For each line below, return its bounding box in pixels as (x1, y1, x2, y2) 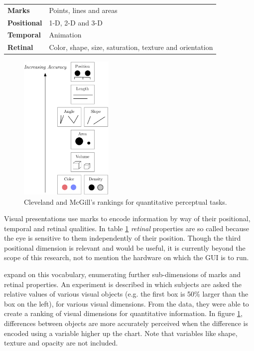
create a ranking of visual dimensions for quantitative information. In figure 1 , (4, 308, 243, 319)
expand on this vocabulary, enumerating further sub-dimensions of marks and (4, 269, 241, 280)
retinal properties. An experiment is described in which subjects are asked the (4, 279, 242, 289)
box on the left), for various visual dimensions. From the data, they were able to (4, 298, 249, 309)
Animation (49, 29, 82, 40)
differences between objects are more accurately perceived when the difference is (4, 318, 248, 329)
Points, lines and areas (49, 4, 118, 15)
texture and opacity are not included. (4, 338, 118, 348)
